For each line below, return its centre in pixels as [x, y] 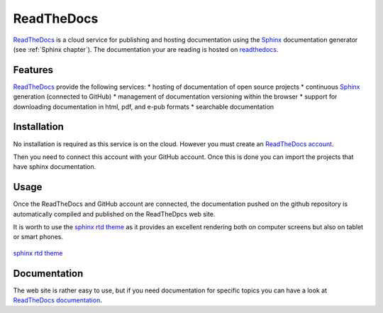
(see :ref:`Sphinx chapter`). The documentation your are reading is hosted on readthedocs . [146, 49]
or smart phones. [38, 237]
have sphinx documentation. [55, 167]
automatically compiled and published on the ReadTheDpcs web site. [114, 214]
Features [33, 70]
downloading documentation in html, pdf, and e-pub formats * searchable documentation [144, 106]
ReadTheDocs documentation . [57, 300]
